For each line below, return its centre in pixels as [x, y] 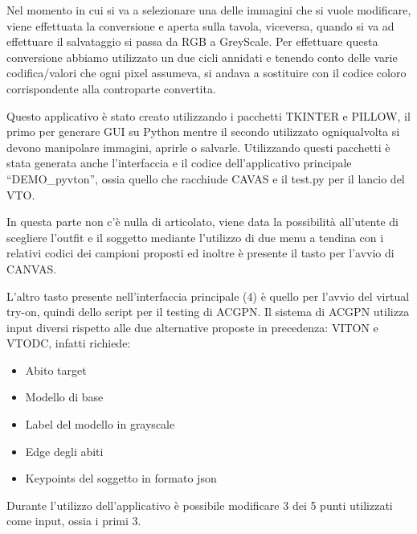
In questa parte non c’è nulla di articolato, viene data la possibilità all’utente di [203, 222]
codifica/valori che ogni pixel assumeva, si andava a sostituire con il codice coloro [206, 73]
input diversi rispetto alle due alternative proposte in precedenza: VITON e [192, 327]
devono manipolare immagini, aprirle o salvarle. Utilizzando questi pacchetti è [198, 147]
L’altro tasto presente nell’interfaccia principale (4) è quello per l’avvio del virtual [208, 296]
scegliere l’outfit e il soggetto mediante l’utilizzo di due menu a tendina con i [195, 237]
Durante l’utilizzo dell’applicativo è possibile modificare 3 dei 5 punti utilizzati [200, 505]
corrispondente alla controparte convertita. [111, 88]
